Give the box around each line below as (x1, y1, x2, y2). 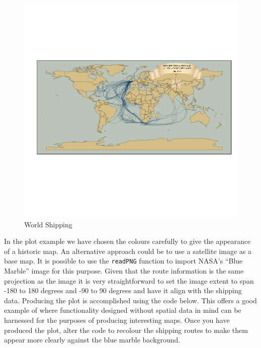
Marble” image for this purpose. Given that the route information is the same (4, 266, 244, 276)
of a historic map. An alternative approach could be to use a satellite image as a (4, 245, 251, 256)
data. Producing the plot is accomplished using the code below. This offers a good (4, 295, 257, 305)
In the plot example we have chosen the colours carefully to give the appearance (4, 236, 251, 246)
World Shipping (24, 219, 72, 229)
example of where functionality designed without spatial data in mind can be (4, 305, 241, 315)
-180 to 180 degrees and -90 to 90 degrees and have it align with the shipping (4, 285, 242, 296)
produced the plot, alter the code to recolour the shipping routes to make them (4, 324, 248, 335)
